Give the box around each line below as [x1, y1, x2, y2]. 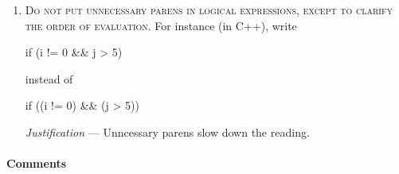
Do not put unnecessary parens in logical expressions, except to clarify [25, 2, 393, 17]
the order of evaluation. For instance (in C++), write [25, 17, 297, 33]
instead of [25, 70, 73, 87]
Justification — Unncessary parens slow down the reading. [25, 123, 310, 140]
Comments [6, 155, 66, 172]
